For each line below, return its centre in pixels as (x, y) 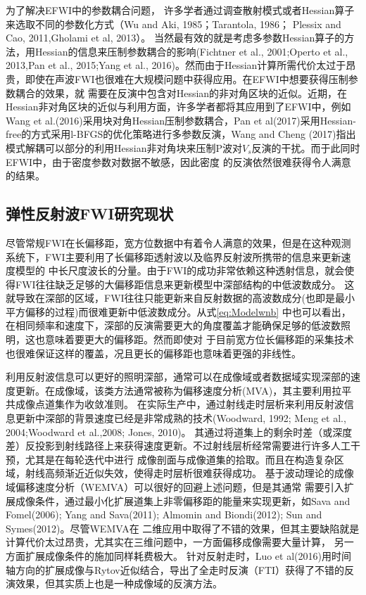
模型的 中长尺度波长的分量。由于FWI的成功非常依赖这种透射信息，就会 (180, 270)
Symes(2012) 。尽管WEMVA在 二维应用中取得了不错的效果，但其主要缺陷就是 (183, 528)
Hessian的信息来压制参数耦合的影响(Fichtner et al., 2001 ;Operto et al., (191, 51)
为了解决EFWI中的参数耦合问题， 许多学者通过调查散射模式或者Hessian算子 (180, 10)
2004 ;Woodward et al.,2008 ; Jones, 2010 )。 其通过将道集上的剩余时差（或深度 (179, 431)
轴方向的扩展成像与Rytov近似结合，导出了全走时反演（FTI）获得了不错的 (175, 569)
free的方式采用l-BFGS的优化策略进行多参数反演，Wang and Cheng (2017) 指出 (181, 134)
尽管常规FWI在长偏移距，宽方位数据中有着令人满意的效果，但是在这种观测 (178, 242)
